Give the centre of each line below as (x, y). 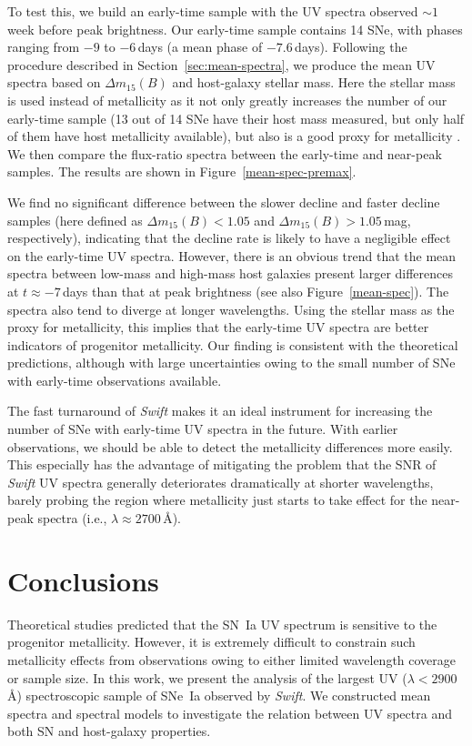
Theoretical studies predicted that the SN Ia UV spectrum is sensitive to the (222, 624)
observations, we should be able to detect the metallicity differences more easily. (230, 446)
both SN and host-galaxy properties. (109, 731)
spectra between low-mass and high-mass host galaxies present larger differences (231, 273)
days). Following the (351, 47)
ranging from (44, 47)
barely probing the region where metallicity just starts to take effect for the (217, 500)
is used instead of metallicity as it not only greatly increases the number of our (227, 100)
